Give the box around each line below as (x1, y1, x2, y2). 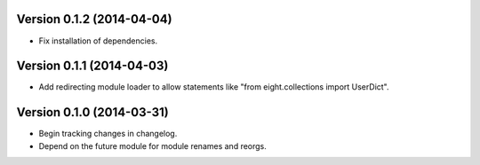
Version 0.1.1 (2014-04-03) (16, 59, 169, 74)
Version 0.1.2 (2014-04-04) (16, 12, 172, 27)
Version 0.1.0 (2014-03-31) (16, 105, 169, 120)
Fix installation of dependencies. (38, 35, 158, 46)
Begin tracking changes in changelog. (38, 129, 178, 139)
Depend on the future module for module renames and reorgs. (38, 140, 267, 151)
